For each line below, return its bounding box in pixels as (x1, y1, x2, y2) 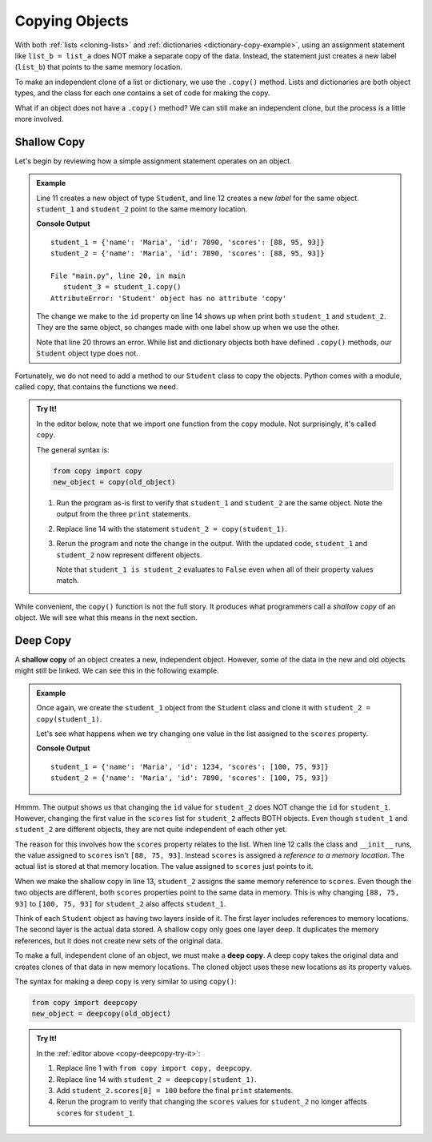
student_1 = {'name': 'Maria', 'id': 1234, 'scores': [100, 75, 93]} (50, 762, 330, 771)
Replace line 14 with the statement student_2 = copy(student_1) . (56, 524, 287, 533)
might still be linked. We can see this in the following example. (14, 665, 219, 676)
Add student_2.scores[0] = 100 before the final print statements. (56, 1085, 294, 1095)
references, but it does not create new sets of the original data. (14, 935, 223, 945)
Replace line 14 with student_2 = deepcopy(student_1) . (56, 1074, 257, 1084)
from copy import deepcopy (31, 998, 138, 1007)
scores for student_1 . (56, 1108, 135, 1117)
